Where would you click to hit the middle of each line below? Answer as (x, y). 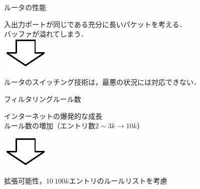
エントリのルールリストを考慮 (118, 181)
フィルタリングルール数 (43, 99)
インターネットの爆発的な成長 (53, 116)
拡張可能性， (25, 181)
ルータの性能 (25, 7)
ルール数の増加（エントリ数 (50, 126)
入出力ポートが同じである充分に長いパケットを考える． (95, 24)
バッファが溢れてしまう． (46, 34)
